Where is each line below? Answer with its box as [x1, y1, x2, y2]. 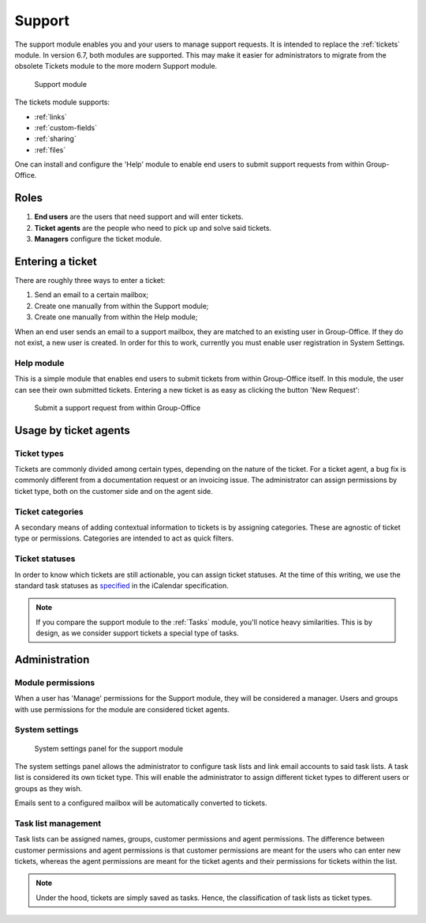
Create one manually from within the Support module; [34, 301, 209, 311]
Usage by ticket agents [14, 424, 130, 437]
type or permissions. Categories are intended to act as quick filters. [14, 533, 234, 543]
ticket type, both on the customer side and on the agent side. [14, 486, 213, 495]
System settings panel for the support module [34, 744, 184, 753]
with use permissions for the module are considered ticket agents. [14, 704, 230, 714]
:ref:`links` [34, 111, 67, 122]
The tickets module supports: [14, 97, 110, 107]
